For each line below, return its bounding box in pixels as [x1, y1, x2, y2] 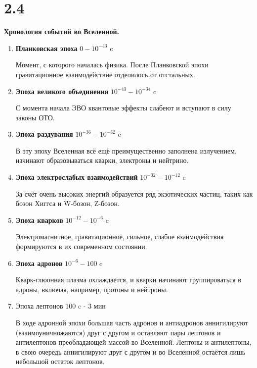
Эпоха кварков [15, 214, 63, 225]
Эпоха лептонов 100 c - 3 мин [15, 301, 106, 311]
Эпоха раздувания [15, 129, 73, 139]
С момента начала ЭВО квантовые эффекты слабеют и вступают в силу [15, 103, 231, 113]
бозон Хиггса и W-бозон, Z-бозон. [15, 198, 120, 209]
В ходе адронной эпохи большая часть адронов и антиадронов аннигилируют [15, 317, 248, 327]
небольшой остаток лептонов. [15, 356, 105, 367]
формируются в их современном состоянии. [15, 241, 147, 252]
